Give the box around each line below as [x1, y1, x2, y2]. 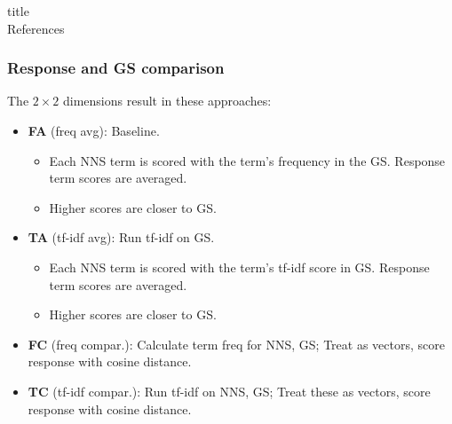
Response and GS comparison [7, 57, 225, 79]
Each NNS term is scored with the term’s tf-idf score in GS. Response [49, 257, 430, 276]
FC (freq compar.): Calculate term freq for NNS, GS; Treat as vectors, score [28, 334, 445, 353]
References [7, 19, 65, 37]
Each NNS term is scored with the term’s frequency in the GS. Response [49, 151, 446, 169]
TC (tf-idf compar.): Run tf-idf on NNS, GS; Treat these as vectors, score [28, 381, 431, 400]
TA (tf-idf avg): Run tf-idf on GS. [28, 228, 215, 247]
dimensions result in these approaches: [63, 91, 272, 110]
